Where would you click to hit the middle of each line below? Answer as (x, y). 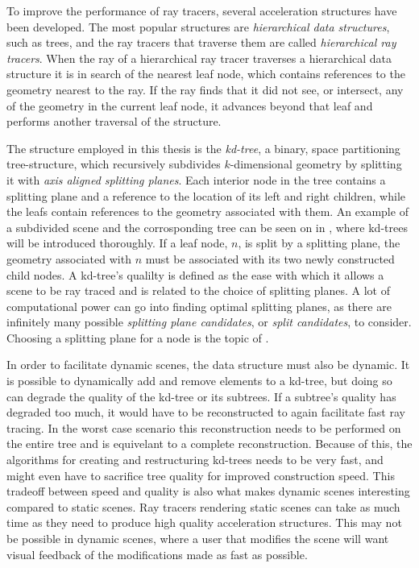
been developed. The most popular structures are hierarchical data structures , (198, 26)
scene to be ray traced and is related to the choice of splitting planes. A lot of (198, 290)
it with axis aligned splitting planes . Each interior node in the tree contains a (196, 179)
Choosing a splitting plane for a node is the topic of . (138, 337)
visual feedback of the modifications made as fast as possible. (157, 554)
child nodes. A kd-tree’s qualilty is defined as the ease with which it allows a (195, 274)
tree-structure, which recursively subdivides (114, 164)
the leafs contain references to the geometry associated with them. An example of (207, 211)
